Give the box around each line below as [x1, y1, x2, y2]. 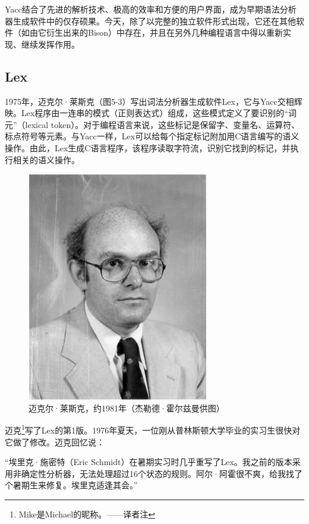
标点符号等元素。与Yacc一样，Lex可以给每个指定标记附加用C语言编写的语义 [5, 130, 299, 142]
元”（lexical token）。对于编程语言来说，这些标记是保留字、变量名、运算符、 [5, 118, 300, 130]
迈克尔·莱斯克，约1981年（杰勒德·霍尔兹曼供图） [29, 401, 225, 414]
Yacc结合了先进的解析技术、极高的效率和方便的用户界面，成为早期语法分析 [5, 3, 297, 15]
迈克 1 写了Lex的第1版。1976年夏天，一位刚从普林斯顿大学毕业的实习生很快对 [5, 422, 301, 436]
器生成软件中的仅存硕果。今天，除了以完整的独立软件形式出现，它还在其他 [5, 14, 296, 27]
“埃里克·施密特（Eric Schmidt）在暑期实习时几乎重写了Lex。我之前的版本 [5, 456, 292, 468]
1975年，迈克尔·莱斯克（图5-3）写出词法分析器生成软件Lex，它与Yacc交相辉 [5, 95, 302, 107]
